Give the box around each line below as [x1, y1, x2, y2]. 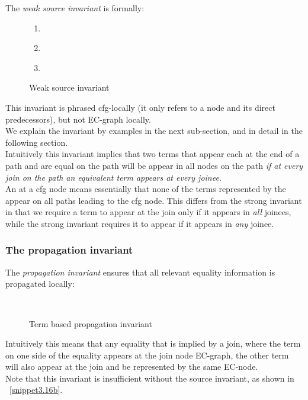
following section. [5, 136, 68, 148]
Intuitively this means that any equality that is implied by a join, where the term [5, 337, 301, 350]
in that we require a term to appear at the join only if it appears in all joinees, [5, 206, 291, 218]
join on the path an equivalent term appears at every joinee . [5, 171, 222, 183]
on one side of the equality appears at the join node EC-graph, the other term [5, 348, 289, 361]
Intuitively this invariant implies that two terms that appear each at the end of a [5, 148, 300, 160]
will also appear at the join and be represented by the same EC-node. [5, 360, 258, 373]
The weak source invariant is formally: [5, 2, 145, 14]
